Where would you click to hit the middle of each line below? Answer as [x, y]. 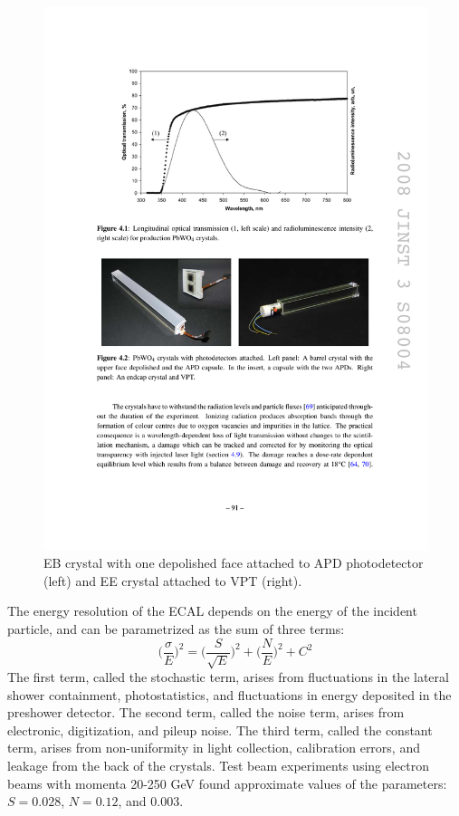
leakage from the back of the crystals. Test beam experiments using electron [218, 766]
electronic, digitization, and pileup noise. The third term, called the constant [220, 730]
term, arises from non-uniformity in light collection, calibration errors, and [214, 748]
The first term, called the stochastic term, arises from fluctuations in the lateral [228, 677]
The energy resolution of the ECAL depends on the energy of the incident [212, 611]
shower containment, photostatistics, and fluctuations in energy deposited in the [229, 694]
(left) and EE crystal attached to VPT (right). [173, 580]
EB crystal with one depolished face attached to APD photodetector [234, 563]
